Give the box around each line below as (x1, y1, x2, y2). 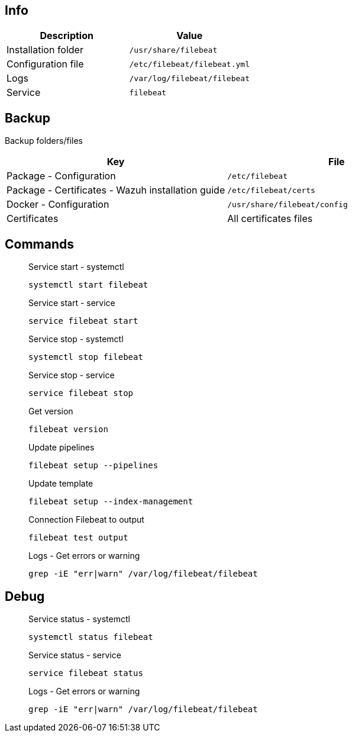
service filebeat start (28, 316, 138, 326)
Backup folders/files (5, 136, 83, 146)
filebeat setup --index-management (28, 497, 193, 507)
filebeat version (28, 424, 108, 435)
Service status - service (28, 649, 121, 660)
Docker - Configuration (7, 198, 109, 211)
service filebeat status (28, 668, 143, 678)
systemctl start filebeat (28, 280, 148, 290)
